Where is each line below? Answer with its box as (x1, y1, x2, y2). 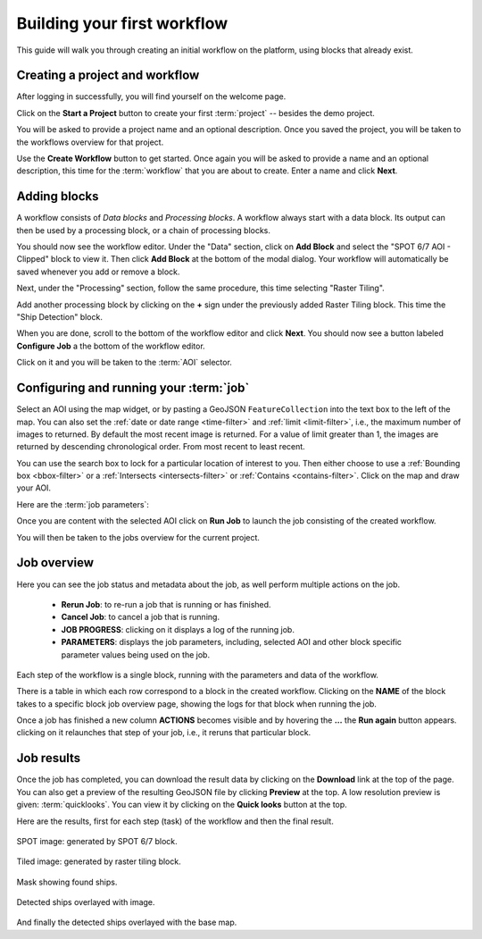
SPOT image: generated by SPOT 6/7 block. (16, 835, 178, 846)
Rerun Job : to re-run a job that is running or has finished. (61, 599, 271, 609)
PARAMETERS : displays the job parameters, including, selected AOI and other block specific (61, 637, 402, 648)
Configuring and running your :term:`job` (16, 381, 250, 396)
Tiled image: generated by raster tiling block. (16, 856, 182, 867)
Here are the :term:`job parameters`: (16, 499, 149, 509)
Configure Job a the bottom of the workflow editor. (16, 340, 205, 351)
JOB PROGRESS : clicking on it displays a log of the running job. (61, 624, 295, 634)
